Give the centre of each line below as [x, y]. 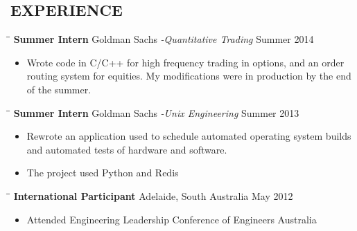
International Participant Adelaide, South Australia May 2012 [153, 195]
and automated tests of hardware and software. [127, 149]
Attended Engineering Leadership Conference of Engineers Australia [172, 219]
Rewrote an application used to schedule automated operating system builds [189, 136]
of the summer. [59, 89]
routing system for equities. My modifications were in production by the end [189, 76]
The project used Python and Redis [103, 173]
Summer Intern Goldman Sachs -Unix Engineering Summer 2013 [156, 112]
